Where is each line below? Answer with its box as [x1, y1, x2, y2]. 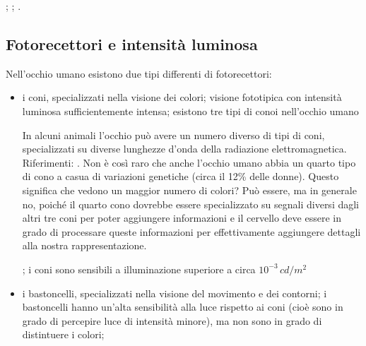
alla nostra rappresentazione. [22, 238, 147, 253]
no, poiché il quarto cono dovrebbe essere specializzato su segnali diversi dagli [22, 196, 360, 211]
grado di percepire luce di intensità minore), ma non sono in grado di [22, 313, 322, 328]
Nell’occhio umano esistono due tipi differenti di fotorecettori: [6, 66, 272, 80]
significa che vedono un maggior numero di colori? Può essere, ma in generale [22, 182, 357, 197]
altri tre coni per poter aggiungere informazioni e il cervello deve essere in [22, 210, 341, 225]
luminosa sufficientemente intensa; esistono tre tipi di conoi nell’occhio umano [22, 103, 359, 118]
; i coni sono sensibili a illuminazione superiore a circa [22, 261, 256, 276]
